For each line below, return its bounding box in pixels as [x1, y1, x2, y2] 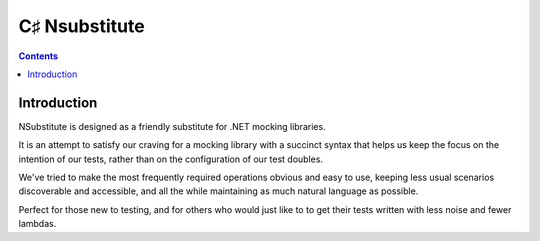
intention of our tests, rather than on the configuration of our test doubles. [18, 153, 324, 165]
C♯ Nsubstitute [18, 15, 145, 37]
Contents [18, 50, 59, 62]
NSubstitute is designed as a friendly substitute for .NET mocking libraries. [18, 120, 326, 132]
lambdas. [18, 218, 57, 230]
